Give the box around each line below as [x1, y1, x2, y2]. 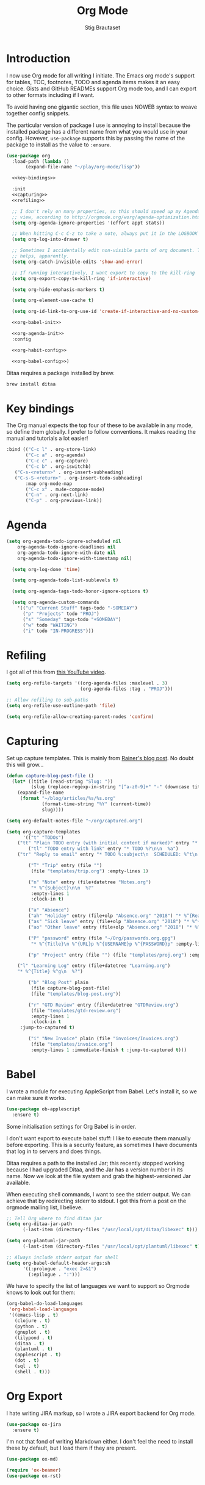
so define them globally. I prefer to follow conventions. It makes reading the [6, 428, 196, 436]
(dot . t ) [14, 1357, 40, 1364]
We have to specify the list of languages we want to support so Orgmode [6, 1282, 190, 1290]
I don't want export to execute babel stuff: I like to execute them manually [6, 1134, 191, 1142]
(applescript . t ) [14, 1352, 62, 1358]
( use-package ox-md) [6, 1456, 59, 1462]
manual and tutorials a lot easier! [6, 434, 88, 442]
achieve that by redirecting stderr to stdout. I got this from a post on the [6, 1197, 187, 1204]
